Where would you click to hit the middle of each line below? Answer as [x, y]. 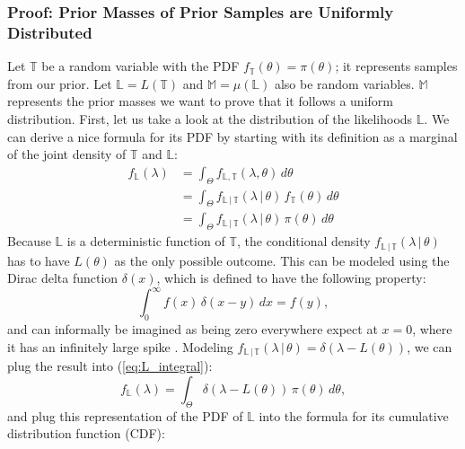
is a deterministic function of [146, 241]
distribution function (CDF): [86, 433]
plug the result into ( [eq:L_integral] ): [110, 366]
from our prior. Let [60, 83]
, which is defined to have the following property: [291, 278]
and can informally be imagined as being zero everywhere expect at [193, 329]
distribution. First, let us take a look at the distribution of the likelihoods [210, 118]
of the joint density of [67, 154]
